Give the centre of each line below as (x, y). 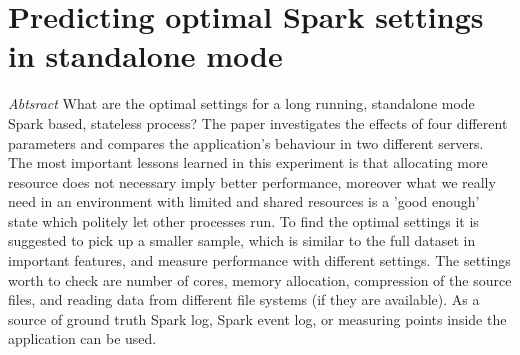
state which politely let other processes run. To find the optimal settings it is (243, 220)
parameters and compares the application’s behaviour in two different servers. (246, 142)
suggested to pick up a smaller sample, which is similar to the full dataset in (242, 240)
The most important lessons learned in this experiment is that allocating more (248, 162)
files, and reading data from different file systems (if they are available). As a (244, 299)
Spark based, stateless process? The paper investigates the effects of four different (258, 122)
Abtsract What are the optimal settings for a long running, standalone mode (241, 103)
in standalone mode (145, 55)
